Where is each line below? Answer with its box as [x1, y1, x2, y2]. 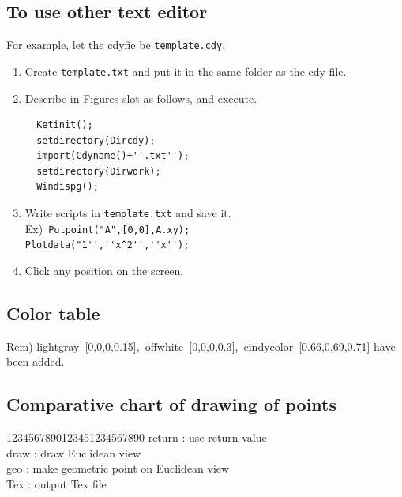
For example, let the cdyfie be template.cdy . [6, 36, 226, 53]
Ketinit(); [36, 119, 93, 131]
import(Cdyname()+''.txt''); [36, 150, 190, 162]
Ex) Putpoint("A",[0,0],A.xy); [24, 220, 190, 236]
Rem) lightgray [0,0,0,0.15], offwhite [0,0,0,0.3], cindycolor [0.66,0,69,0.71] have [6, 337, 396, 354]
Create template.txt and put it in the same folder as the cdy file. [24, 62, 347, 79]
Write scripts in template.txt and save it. [24, 205, 231, 221]
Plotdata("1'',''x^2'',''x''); [24, 239, 190, 251]
